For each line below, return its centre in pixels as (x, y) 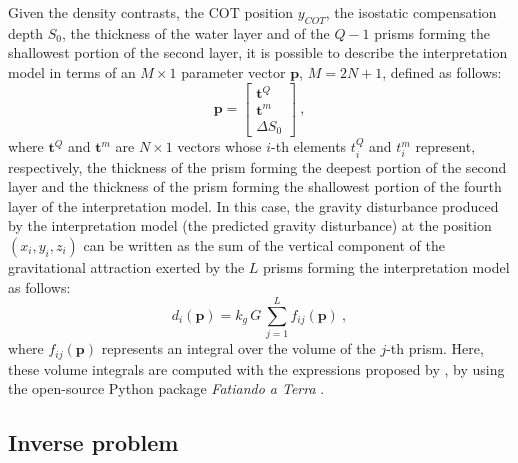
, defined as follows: (442, 71)
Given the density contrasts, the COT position (151, 12)
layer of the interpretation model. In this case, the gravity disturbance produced (253, 205)
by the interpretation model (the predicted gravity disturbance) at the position (250, 225)
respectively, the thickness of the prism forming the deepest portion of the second (257, 166)
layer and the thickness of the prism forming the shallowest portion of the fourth (255, 186)
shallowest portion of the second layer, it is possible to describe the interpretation (258, 52)
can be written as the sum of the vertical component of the (264, 244)
